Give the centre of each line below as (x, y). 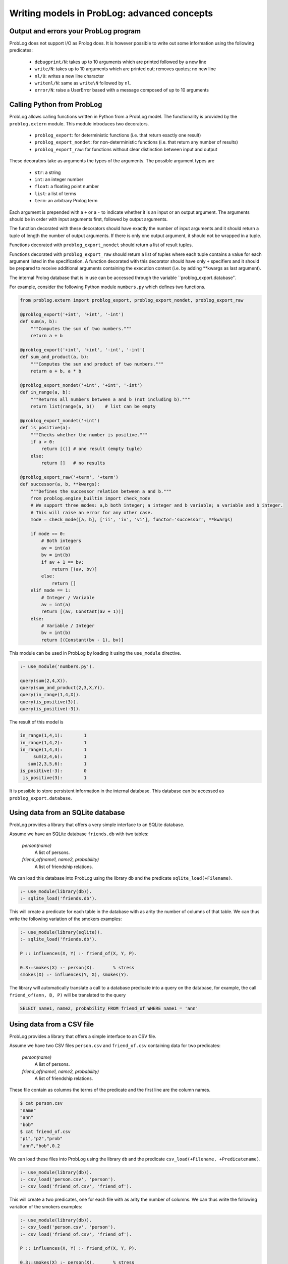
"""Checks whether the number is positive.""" (89, 435)
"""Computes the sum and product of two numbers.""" (97, 364)
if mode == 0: (48, 534)
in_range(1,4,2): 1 (53, 742)
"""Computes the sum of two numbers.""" (81, 328)
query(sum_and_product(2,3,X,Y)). (63, 688)
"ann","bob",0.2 (40, 1146)
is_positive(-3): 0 (53, 771)
